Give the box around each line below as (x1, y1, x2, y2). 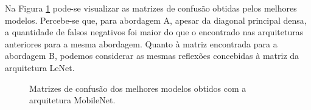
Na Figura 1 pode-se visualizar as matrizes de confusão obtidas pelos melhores (5, 2, 297, 14)
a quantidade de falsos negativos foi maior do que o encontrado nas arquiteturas (5, 26, 304, 38)
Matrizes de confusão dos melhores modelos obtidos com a (29, 81, 246, 94)
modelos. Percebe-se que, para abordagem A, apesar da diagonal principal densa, (5, 13, 307, 26)
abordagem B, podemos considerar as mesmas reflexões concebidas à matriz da (5, 49, 299, 62)
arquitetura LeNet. (5, 61, 75, 74)
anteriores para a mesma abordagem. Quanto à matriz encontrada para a (5, 37, 278, 50)
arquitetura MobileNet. (29, 94, 116, 106)
